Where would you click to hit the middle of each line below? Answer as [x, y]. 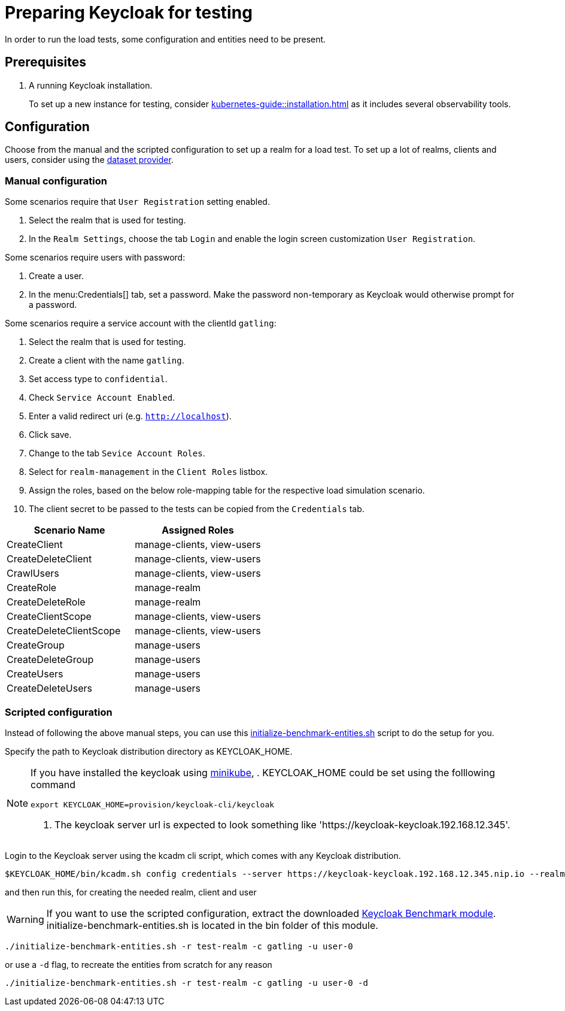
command [53, 784]
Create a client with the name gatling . [107, 361]
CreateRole [32, 588]
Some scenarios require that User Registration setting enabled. [137, 202]
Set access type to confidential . [98, 379]
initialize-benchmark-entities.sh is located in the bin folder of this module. [212, 925]
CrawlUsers [33, 573]
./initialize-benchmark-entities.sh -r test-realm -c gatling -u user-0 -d [186, 983]
